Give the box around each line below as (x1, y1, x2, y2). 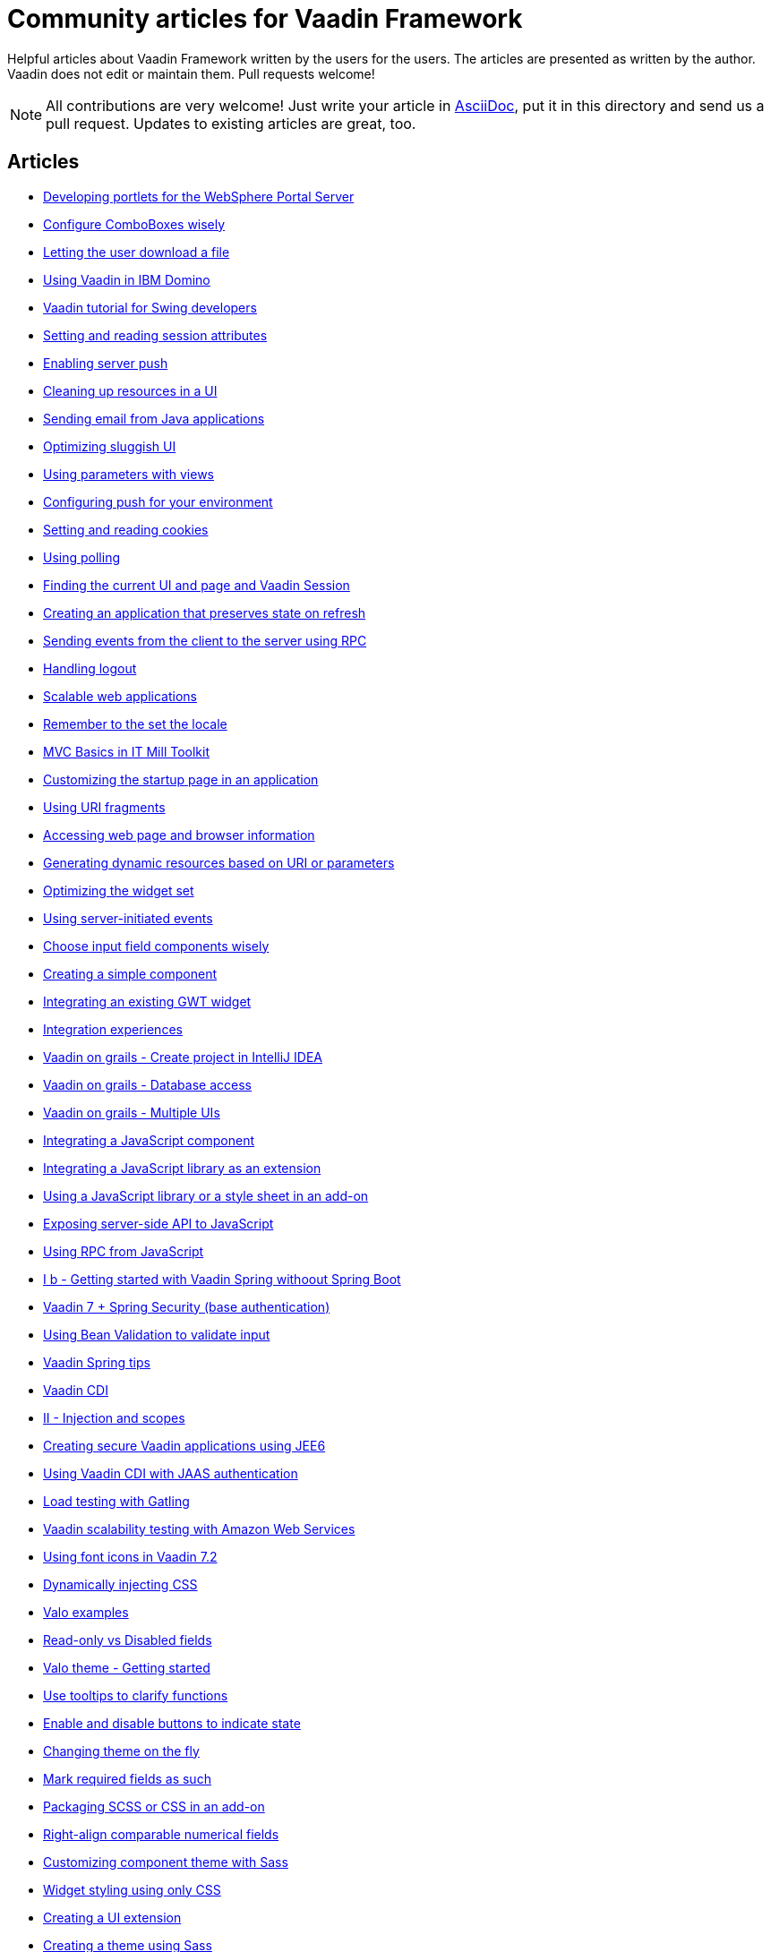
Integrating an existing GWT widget (43, 993, 252, 1009)
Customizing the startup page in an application (43, 771, 319, 787)
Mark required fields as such (43, 1770, 211, 1786)
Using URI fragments (43, 799, 166, 815)
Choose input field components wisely (43, 937, 270, 954)
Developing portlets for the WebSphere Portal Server (43, 188, 355, 204)
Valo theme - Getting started (43, 1659, 210, 1675)
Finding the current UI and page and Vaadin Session (43, 577, 350, 593)
